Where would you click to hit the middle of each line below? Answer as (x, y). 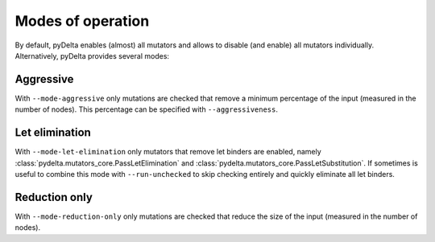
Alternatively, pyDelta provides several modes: (92, 55)
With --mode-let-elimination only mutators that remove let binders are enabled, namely (168, 152)
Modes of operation (82, 21)
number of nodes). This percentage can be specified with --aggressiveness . (146, 109)
